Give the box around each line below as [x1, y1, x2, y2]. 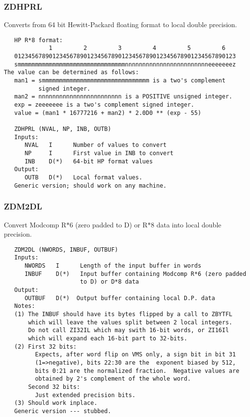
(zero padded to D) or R [75, 219, 148, 229]
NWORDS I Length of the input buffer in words [24, 262, 202, 269]
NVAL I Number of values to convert [24, 142, 167, 149]
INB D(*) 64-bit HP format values [24, 158, 153, 165]
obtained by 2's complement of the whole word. [35, 375, 191, 383]
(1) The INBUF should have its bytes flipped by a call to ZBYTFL [14, 310, 233, 318]
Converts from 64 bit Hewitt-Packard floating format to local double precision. [4, 19, 237, 30]
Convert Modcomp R [4, 219, 66, 229]
